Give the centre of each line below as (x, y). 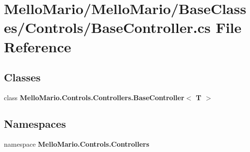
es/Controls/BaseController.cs (107, 27)
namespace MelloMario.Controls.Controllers (77, 144)
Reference (38, 46)
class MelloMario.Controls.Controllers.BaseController (94, 97)
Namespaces (35, 123)
